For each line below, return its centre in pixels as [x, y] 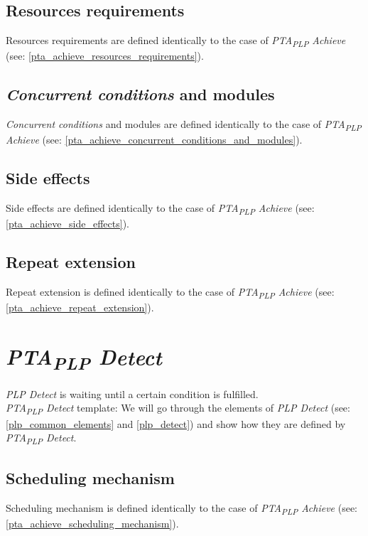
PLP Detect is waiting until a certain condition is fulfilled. [132, 393]
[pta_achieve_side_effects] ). [67, 224]
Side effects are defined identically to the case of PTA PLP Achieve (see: [160, 209]
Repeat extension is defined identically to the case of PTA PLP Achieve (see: [170, 292]
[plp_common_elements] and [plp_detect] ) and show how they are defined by [176, 423]
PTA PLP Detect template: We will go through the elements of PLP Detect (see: [178, 409]
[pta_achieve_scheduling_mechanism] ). [92, 523]
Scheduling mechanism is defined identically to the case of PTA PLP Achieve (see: [182, 508]
